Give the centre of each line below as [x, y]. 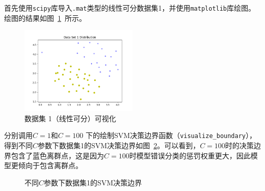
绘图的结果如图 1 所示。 [45, 18]
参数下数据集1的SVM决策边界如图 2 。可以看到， [119, 145]
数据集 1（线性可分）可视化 [70, 118]
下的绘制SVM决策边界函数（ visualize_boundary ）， [171, 135]
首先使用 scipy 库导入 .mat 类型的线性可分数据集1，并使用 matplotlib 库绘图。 [130, 8]
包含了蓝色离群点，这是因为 [57, 155]
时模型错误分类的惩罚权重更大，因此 [190, 155]
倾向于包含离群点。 [50, 165]
